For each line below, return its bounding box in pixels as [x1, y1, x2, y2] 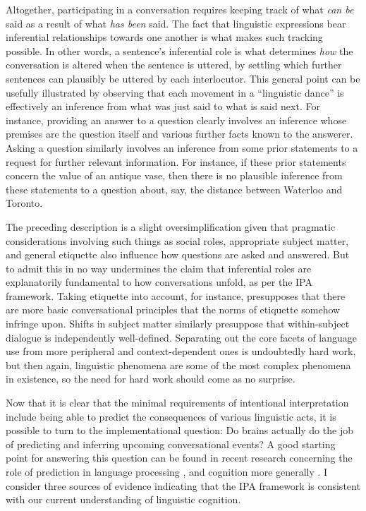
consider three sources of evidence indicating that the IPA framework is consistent [6, 478, 360, 493]
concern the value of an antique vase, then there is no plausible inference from [6, 168, 343, 183]
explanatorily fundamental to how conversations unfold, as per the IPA [6, 275, 312, 289]
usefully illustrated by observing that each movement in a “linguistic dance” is [6, 85, 344, 100]
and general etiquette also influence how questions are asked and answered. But [6, 247, 350, 262]
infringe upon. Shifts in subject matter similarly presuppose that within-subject [6, 316, 350, 331]
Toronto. [6, 196, 43, 210]
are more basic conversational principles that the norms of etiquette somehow [6, 302, 341, 317]
